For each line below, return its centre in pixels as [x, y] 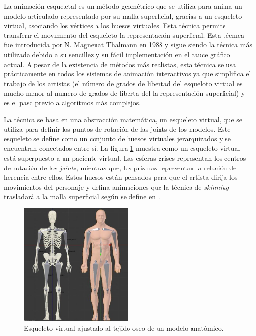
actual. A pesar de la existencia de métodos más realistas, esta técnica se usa [120, 64]
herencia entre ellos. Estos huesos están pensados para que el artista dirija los [121, 177]
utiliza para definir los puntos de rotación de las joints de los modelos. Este [117, 129]
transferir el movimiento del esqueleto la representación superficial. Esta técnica [124, 35]
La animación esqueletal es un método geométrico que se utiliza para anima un [123, 6]
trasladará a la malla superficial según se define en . [82, 196]
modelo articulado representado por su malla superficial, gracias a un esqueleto [123, 16]
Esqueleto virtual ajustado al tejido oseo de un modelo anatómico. [124, 328]
